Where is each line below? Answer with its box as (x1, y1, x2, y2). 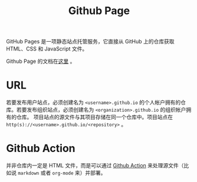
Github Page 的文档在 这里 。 (6, 58, 75, 65)
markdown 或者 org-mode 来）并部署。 (17, 169, 106, 177)
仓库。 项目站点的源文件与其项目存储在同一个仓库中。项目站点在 (16, 113, 173, 121)
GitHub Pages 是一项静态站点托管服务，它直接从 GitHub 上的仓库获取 (6, 38, 175, 45)
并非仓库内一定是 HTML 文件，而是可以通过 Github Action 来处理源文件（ (6, 162, 184, 169)
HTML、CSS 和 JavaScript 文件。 (6, 45, 88, 52)
